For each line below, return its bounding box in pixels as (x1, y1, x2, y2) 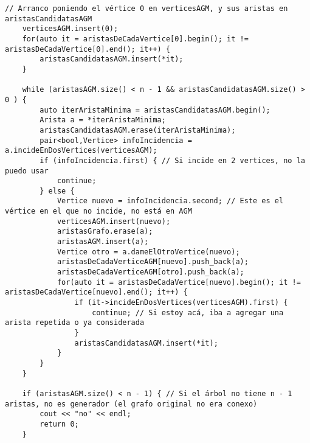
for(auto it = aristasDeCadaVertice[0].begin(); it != (22, 34, 249, 43)
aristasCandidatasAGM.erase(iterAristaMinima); (40, 125, 236, 134)
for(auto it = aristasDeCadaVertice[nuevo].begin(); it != (57, 277, 301, 287)
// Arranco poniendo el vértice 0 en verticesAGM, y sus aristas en (5, 4, 288, 13)
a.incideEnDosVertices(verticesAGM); (5, 146, 157, 155)
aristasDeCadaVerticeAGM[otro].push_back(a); (57, 268, 244, 277)
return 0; (40, 419, 79, 428)
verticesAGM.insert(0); (22, 24, 119, 33)
